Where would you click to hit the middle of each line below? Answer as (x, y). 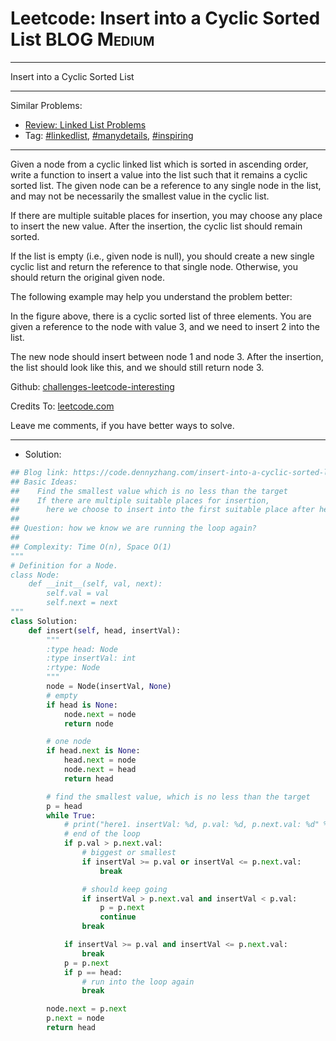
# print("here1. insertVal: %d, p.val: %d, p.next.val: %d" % (196, 825)
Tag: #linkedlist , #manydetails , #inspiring (109, 135)
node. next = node (100, 714)
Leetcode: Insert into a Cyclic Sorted (165, 18)
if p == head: (93, 972)
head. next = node (100, 760)
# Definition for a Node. (64, 565)
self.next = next (82, 603)
